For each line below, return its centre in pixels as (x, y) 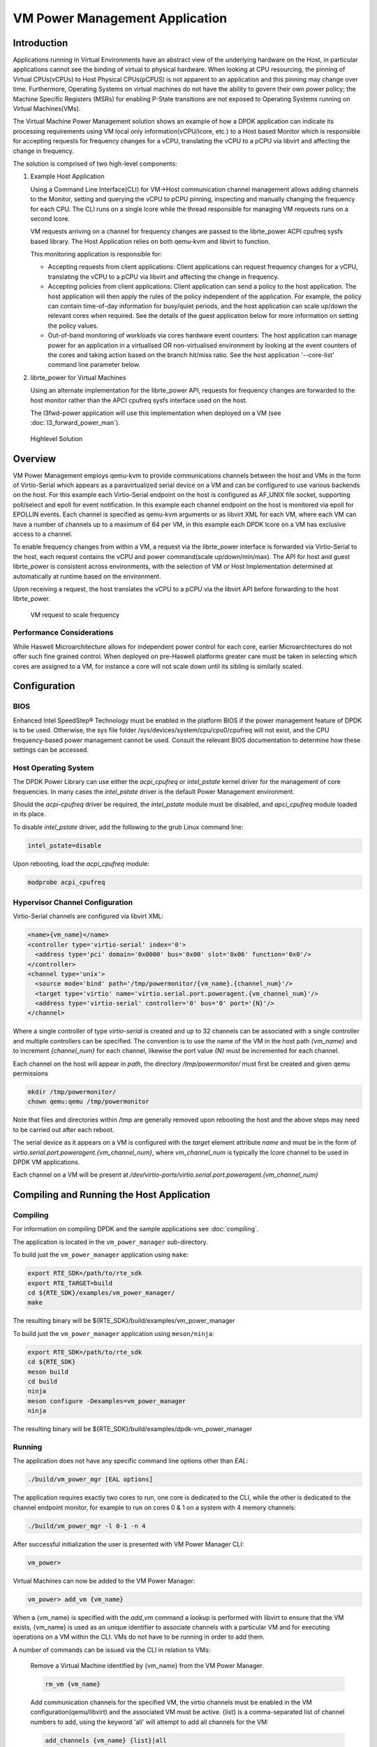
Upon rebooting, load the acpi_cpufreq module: (81, 864)
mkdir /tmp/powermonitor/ (72, 1092)
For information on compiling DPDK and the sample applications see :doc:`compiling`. (136, 1229)
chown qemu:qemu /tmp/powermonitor (88, 1102)
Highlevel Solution (57, 438)
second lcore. (50, 218)
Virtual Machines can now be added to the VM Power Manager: (104, 1581)
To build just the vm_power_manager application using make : (101, 1255)
